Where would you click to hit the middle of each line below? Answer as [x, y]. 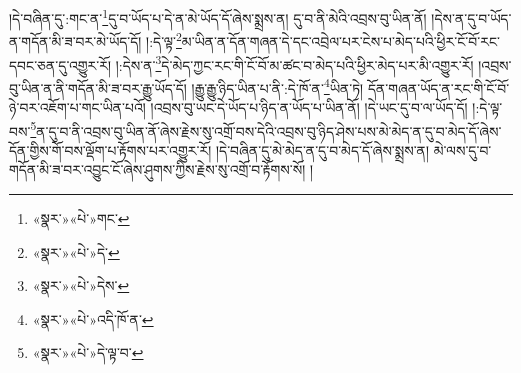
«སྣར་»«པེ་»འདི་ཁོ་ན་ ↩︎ [93, 318]
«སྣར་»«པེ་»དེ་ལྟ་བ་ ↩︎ [88, 352]
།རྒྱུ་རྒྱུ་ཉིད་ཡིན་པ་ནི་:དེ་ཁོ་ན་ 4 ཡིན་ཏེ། [277, 86]
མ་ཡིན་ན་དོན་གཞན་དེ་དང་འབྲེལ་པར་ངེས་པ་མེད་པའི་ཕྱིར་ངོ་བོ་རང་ [340, 40]
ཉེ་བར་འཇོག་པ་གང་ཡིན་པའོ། [77, 107]
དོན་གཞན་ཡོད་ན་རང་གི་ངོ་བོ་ [438, 87]
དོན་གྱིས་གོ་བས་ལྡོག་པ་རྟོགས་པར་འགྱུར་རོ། [110, 149]
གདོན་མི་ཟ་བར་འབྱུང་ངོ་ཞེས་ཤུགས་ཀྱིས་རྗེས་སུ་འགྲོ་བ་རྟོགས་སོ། [157, 169]
